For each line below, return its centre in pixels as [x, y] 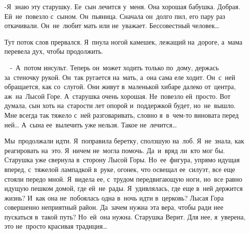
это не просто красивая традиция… [56, 226]
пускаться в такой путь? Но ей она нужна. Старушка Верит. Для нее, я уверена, [125, 216]
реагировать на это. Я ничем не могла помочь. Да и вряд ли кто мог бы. [115, 150]
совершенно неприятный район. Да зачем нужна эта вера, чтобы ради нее [114, 207]
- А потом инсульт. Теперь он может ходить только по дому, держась [114, 67]
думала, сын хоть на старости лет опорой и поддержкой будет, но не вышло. [120, 105]
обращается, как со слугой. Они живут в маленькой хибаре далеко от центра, [120, 86]
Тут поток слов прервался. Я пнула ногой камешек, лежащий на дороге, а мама [124, 41]
